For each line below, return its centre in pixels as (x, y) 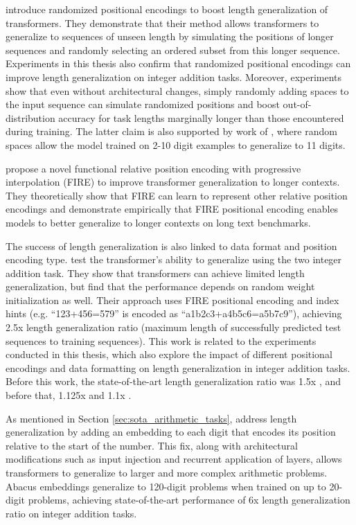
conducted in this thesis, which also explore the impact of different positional (169, 354)
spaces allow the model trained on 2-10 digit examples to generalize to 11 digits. (176, 144)
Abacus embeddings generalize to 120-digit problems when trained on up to (166, 486)
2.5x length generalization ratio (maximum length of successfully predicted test (173, 327)
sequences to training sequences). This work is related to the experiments (161, 340)
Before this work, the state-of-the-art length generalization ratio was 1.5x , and (173, 381)
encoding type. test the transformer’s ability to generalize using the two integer (174, 259)
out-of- (297, 104)
